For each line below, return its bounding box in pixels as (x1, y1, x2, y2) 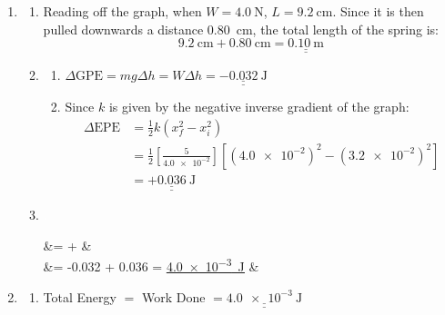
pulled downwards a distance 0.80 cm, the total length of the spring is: (43, 19, 439, 38)
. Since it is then (332, 2, 424, 20)
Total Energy (43, 287, 116, 306)
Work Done (141, 287, 206, 306)
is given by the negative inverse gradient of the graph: (108, 97, 410, 116)
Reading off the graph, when (43, 2, 202, 20)
